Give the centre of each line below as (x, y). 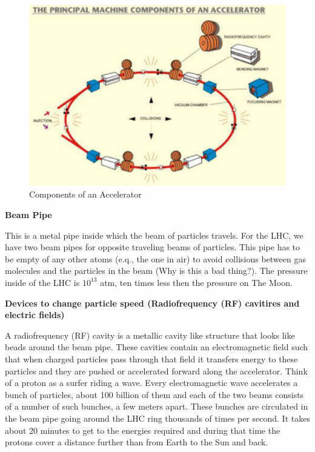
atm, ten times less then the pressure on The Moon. (196, 282)
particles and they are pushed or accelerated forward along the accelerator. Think (156, 371)
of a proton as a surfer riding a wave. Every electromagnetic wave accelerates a (151, 383)
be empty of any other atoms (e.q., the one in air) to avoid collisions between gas (155, 258)
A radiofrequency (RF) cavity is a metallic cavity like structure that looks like (150, 335)
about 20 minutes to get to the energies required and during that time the (143, 430)
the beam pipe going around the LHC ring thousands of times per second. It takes (157, 418)
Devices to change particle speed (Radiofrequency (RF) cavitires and (152, 303)
